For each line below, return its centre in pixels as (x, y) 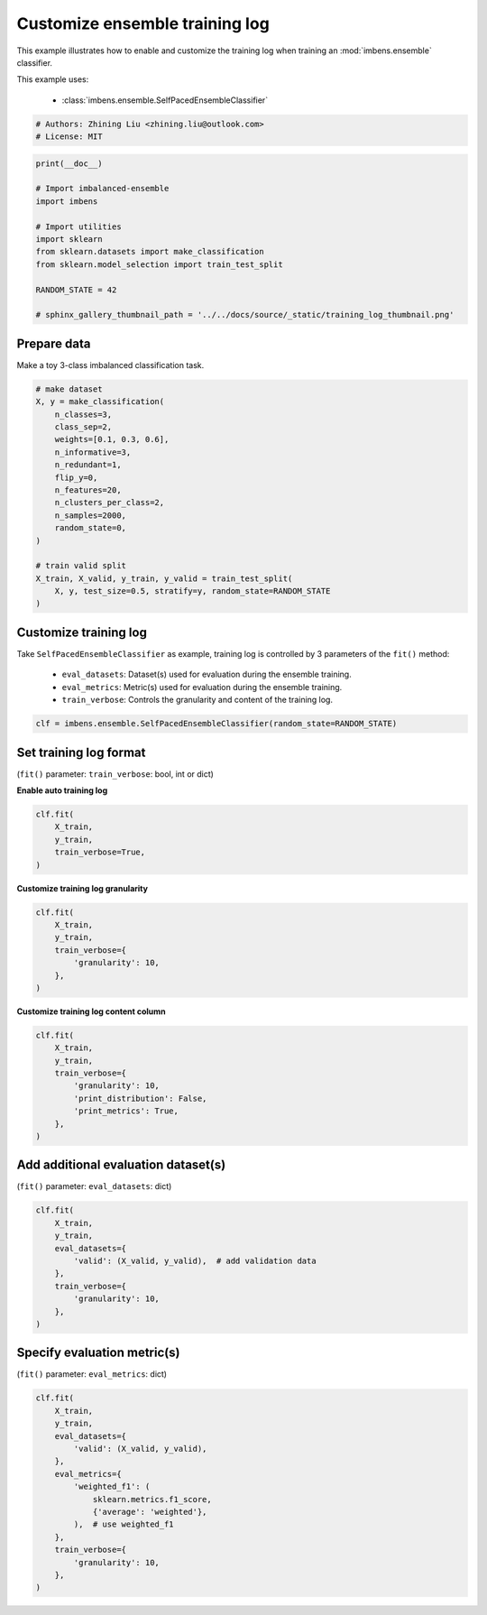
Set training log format (81, 752)
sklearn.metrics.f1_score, (152, 1499)
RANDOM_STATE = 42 (76, 290)
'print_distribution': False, (140, 1098)
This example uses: (53, 79)
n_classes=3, (83, 414)
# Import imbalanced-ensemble (102, 189)
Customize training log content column (91, 1011)
